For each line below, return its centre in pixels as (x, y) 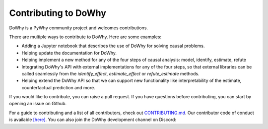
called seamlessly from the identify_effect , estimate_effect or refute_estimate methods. (110, 73)
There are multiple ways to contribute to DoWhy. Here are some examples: (85, 37)
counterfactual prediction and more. (58, 87)
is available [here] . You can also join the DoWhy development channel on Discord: (93, 120)
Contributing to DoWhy (58, 13)
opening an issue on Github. (38, 104)
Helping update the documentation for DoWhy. (69, 53)
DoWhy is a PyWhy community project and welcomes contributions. (79, 28)
